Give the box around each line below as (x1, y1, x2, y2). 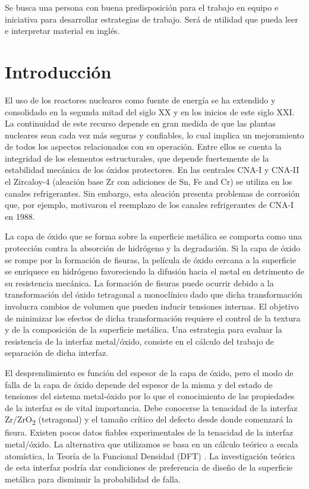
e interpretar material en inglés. (5, 24, 120, 37)
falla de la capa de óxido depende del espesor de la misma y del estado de (5, 378, 273, 390)
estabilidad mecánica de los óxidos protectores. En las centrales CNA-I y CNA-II (5, 163, 299, 176)
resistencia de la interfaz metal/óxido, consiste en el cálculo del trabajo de (5, 335, 275, 347)
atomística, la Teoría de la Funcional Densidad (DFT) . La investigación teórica (5, 449, 295, 462)
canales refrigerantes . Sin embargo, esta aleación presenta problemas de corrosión (5, 187, 300, 199)
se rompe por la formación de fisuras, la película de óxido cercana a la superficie (5, 253, 297, 266)
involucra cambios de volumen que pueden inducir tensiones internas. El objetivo (5, 300, 299, 312)
